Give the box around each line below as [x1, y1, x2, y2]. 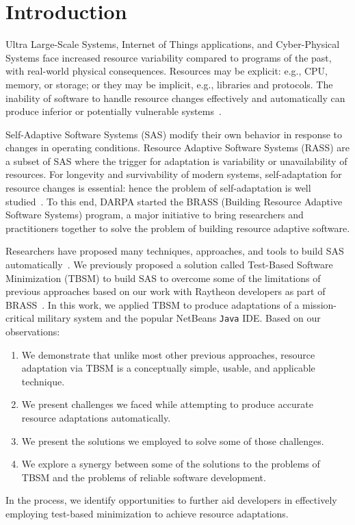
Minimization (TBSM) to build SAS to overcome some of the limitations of [5, 270, 321, 285]
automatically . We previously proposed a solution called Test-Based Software [5, 257, 333, 272]
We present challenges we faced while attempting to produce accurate [21, 397, 313, 411]
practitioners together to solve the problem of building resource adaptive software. [5, 220, 350, 235]
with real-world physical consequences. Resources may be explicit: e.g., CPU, [5, 64, 328, 78]
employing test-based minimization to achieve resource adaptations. [5, 507, 289, 520]
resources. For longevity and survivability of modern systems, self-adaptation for [5, 167, 342, 181]
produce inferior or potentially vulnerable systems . [5, 104, 222, 118]
